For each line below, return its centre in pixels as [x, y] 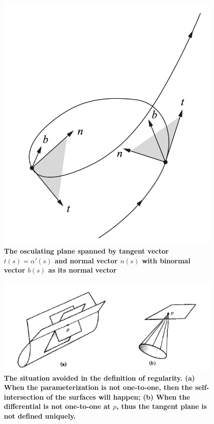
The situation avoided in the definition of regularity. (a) [99, 378]
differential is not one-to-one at [57, 406]
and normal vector [86, 260]
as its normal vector [82, 270]
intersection [24, 396]
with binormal [166, 260]
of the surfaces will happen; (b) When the [118, 396]
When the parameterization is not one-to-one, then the [98, 387]
